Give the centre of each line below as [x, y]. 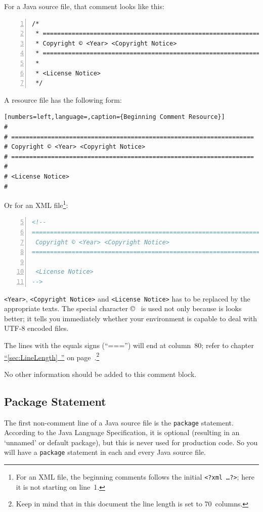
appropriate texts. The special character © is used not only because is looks [123, 308]
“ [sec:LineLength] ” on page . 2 [52, 356]
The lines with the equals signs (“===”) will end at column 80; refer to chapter [129, 345]
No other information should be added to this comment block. [100, 374]
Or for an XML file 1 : [36, 204]
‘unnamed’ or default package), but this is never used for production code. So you [131, 442]
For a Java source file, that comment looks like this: [84, 6]
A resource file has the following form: [63, 99]
